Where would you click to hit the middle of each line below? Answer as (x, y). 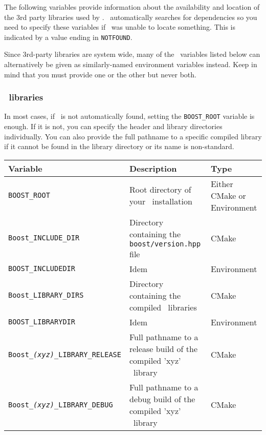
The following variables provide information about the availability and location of (132, 7)
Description (153, 168)
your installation (161, 201)
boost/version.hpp (165, 244)
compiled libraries (163, 307)
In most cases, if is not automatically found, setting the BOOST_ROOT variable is (129, 116)
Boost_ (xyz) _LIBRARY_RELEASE (65, 354)
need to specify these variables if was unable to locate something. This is (120, 27)
